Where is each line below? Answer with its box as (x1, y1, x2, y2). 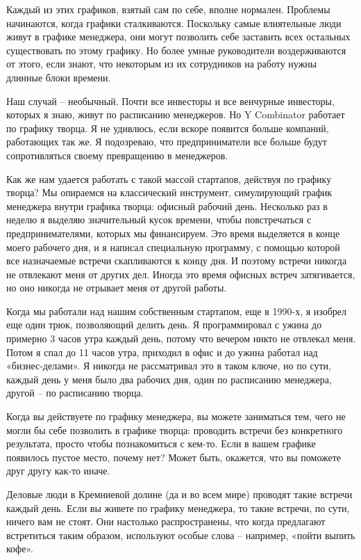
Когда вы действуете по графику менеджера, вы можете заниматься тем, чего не (6, 409, 346, 424)
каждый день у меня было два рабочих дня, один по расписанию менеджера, (6, 371, 332, 386)
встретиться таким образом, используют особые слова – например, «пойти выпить (6, 527, 355, 542)
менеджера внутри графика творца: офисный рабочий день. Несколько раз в (6, 198, 328, 213)
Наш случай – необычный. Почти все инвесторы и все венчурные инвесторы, (6, 93, 335, 108)
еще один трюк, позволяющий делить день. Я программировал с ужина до (6, 317, 322, 332)
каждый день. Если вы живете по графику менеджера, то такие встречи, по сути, (6, 500, 350, 515)
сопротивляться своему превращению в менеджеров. (6, 147, 228, 162)
